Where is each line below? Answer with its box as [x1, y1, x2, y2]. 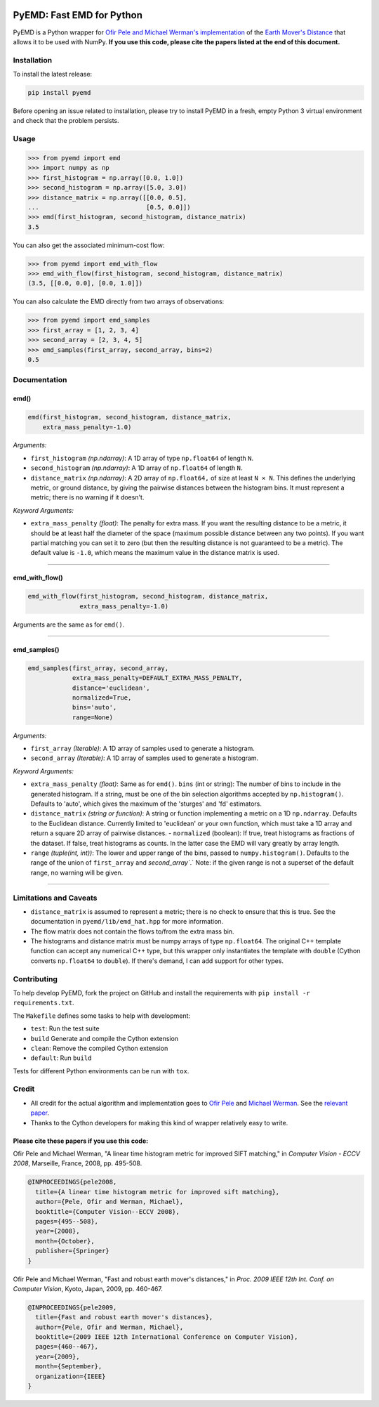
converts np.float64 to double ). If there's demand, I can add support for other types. [30, 956, 284, 965]
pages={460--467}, [35, 1342, 98, 1351]
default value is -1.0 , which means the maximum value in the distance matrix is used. [30, 549, 280, 557]
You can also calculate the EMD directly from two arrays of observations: [13, 297, 225, 306]
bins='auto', [72, 703, 117, 712]
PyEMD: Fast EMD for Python [13, 9, 143, 21]
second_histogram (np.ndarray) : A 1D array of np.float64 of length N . [30, 464, 243, 472]
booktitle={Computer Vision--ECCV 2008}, [35, 1208, 180, 1215]
